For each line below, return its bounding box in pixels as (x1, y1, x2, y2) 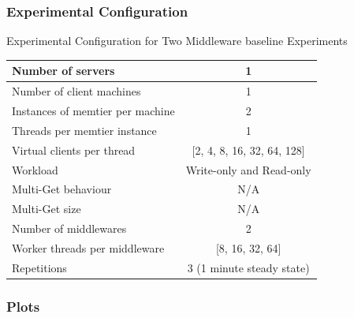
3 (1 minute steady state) (187, 259, 310, 275)
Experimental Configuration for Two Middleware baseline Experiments (6, 32, 348, 49)
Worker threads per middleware (12, 239, 165, 256)
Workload (12, 161, 58, 178)
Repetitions (12, 259, 67, 275)
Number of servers (12, 62, 115, 79)
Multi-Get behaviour (12, 181, 112, 197)
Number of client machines (12, 83, 141, 99)
